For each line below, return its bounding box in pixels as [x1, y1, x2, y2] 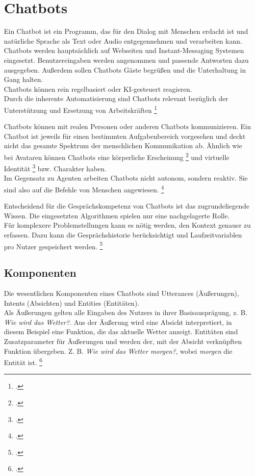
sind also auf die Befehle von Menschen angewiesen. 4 [4, 183, 164, 194]
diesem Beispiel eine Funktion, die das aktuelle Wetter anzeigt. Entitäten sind [4, 326, 238, 337]
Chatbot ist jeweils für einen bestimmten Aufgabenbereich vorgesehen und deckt [4, 131, 246, 141]
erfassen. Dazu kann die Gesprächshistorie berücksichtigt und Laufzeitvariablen [4, 230, 242, 240]
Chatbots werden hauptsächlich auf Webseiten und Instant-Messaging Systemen [4, 45, 244, 55]
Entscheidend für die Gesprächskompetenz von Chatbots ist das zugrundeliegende [4, 201, 250, 211]
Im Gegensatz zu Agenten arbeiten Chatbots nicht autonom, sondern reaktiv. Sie [4, 173, 248, 183]
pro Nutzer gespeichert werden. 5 [4, 239, 103, 251]
